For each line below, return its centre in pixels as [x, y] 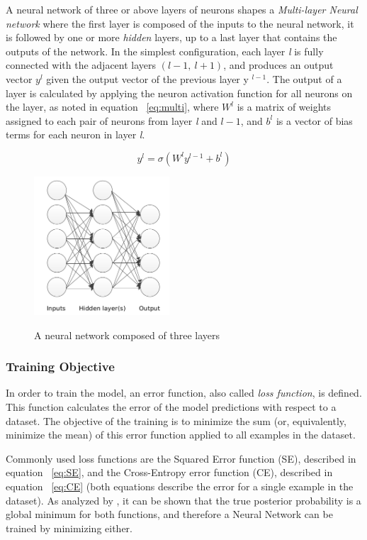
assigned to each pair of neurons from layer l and [112, 120]
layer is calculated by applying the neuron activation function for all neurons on [179, 93]
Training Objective [60, 367]
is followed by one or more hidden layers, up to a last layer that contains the [171, 37]
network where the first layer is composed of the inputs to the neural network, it [180, 23]
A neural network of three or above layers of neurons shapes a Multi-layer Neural [182, 9]
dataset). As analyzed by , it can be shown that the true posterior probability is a [183, 500]
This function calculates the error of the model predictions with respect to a [171, 406]
